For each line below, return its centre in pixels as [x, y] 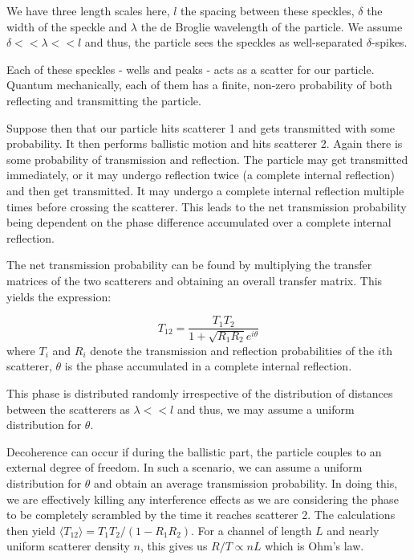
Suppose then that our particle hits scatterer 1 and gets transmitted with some [201, 127]
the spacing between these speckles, [268, 10]
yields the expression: [59, 296]
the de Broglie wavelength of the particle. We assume [272, 26]
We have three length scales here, [88, 10]
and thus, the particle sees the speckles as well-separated [224, 42]
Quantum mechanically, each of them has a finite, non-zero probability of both [199, 85]
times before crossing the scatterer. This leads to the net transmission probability [207, 206]
